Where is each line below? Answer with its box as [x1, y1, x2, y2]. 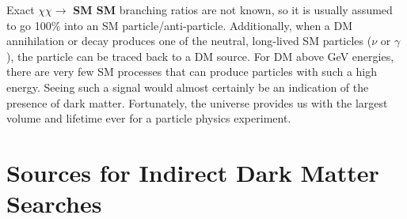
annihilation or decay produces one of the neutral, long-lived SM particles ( [6, 32, 372, 49]
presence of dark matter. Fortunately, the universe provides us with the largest [6, 94, 388, 111]
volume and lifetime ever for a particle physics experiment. [6, 110, 291, 126]
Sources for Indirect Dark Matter [6, 156, 379, 188]
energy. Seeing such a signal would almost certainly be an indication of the [6, 78, 369, 95]
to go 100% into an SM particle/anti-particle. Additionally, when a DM [6, 17, 353, 33]
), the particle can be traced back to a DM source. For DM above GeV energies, [6, 47, 394, 64]
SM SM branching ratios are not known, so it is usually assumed [73, 2, 393, 17]
